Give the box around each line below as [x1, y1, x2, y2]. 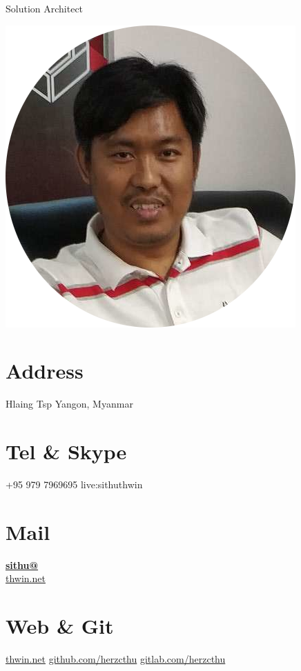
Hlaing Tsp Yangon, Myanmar [6, 397, 133, 411]
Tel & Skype [6, 437, 127, 465]
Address [6, 357, 84, 385]
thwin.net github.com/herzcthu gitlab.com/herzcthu [6, 652, 226, 666]
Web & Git [6, 612, 114, 640]
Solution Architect [6, 1, 84, 15]
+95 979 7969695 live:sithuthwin [6, 477, 143, 492]
